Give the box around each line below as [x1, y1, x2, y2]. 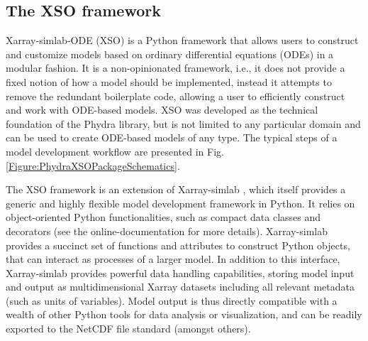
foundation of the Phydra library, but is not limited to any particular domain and [6, 116, 361, 131]
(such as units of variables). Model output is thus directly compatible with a [6, 293, 338, 308]
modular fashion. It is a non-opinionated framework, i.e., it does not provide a [6, 60, 345, 75]
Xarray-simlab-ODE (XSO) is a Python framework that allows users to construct [6, 33, 359, 48]
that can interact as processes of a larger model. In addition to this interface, [6, 251, 340, 266]
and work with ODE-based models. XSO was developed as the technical [6, 102, 318, 117]
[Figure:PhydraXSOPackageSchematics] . [6, 158, 180, 173]
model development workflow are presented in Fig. [6, 144, 224, 158]
